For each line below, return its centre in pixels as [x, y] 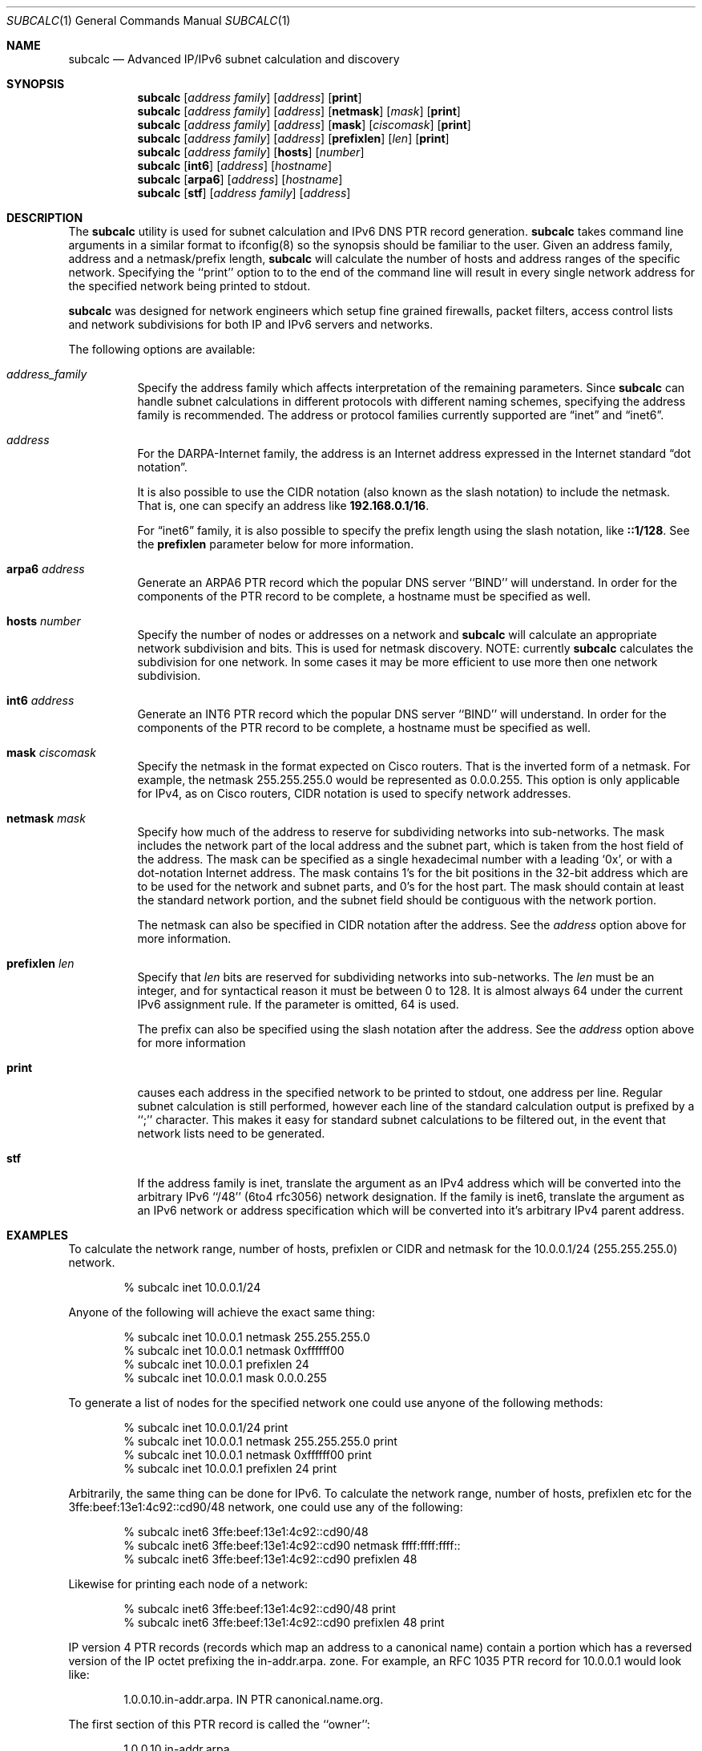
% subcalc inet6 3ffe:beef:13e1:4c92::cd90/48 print [260, 1609]
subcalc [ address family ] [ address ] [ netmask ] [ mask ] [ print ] [299, 111]
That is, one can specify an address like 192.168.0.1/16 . [283, 505]
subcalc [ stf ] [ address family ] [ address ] [244, 193]
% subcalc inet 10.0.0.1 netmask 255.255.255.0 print [260, 1441]
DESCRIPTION [45, 218]
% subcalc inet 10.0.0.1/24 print [206, 1427]
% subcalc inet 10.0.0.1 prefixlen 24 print [230, 1468]
